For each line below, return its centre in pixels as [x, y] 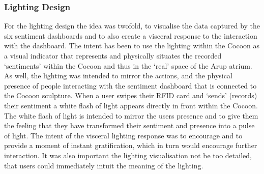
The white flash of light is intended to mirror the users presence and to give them [131, 115]
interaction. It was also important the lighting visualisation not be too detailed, [128, 155]
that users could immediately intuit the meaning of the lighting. [104, 165]
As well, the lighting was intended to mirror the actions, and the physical [118, 76]
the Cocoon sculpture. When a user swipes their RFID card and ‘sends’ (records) [131, 95]
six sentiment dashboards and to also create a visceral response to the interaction [131, 35]
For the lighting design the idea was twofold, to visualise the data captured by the [132, 26]
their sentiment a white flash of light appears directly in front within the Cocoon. [131, 105]
